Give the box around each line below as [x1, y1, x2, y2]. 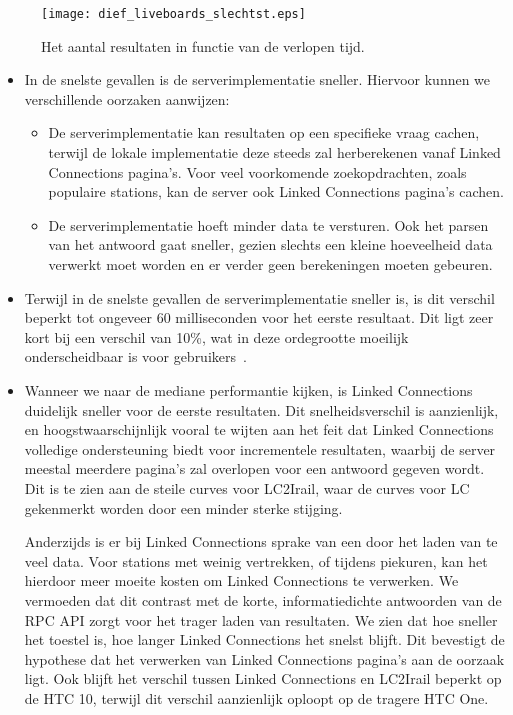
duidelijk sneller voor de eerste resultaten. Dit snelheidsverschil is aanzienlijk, [24, 399, 499, 420]
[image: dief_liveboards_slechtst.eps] [41, 7, 306, 21]
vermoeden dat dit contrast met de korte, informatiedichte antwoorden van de [24, 589, 502, 610]
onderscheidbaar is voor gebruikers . [24, 346, 247, 367]
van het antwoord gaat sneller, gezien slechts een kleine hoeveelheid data [48, 234, 493, 255]
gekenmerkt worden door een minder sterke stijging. [24, 497, 343, 518]
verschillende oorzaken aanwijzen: [24, 88, 230, 109]
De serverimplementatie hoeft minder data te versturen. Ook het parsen [48, 214, 489, 235]
